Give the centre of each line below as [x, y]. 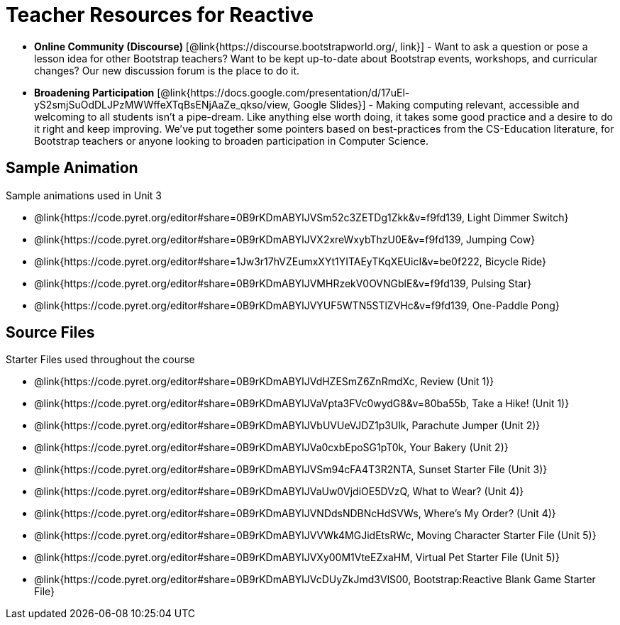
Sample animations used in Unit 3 [84, 195]
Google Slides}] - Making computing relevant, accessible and [436, 104]
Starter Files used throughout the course [100, 360]
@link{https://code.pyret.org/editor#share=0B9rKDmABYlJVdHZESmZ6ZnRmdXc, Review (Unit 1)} [264, 382]
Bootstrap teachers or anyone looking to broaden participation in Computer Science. [232, 140]
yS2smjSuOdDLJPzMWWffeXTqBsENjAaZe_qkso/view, [162, 104]
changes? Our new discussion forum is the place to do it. [167, 70]
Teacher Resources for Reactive [160, 15]
